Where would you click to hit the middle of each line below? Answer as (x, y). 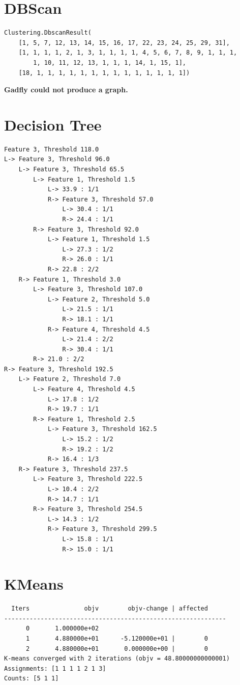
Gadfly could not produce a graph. (66, 90)
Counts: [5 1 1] (32, 679)
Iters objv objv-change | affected (110, 609)
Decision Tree (53, 124)
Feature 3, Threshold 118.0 (52, 149)
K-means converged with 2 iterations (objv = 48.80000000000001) (117, 659)
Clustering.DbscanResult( (48, 33)
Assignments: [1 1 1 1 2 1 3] (55, 668)
